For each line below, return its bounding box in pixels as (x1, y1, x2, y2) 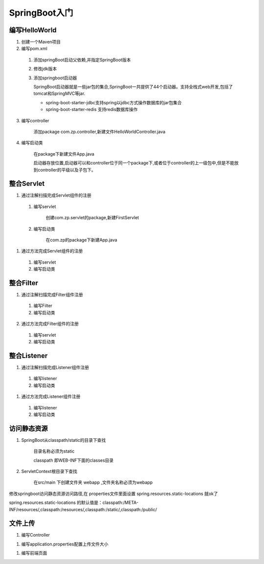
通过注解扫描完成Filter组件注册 (21, 292, 83, 298)
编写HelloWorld (9, 26, 57, 34)
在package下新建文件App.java (33, 151, 95, 157)
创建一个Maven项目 (21, 39, 61, 45)
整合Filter (9, 279, 39, 287)
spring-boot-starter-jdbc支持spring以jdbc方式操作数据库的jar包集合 (45, 99, 182, 105)
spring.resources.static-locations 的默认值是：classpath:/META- (9, 499, 139, 506)
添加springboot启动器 (33, 75, 77, 81)
